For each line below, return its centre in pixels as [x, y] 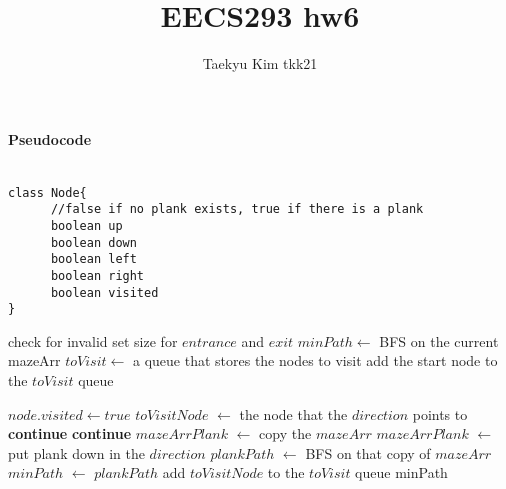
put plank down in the [76, 452]
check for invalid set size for [93, 340]
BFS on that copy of [368, 452]
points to [440, 413]
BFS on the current [439, 340]
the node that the [293, 413]
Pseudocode [50, 138]
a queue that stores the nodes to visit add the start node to [315, 360]
